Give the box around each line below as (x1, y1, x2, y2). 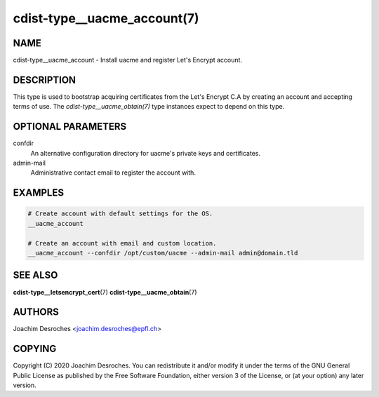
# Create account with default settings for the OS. (27, 210, 213, 217)
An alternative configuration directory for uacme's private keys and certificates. (30, 149, 261, 157)
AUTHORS (13, 306, 60, 318)
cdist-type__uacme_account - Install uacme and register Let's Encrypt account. (13, 56, 242, 65)
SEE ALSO (13, 269, 58, 281)
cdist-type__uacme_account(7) (13, 11, 199, 26)
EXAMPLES (13, 187, 65, 199)
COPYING (13, 343, 57, 355)
